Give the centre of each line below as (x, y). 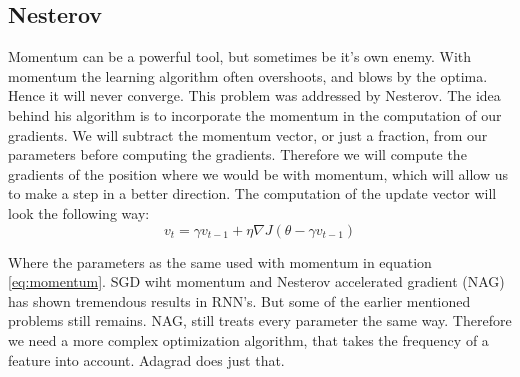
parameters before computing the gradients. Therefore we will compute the (237, 154)
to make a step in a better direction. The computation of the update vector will (252, 193)
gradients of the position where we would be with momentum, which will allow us (258, 173)
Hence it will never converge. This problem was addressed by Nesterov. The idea (254, 95)
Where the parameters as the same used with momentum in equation (220, 261)
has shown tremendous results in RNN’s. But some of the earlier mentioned (239, 300)
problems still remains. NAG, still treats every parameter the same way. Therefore (260, 320)
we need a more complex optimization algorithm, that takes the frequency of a (248, 339)
